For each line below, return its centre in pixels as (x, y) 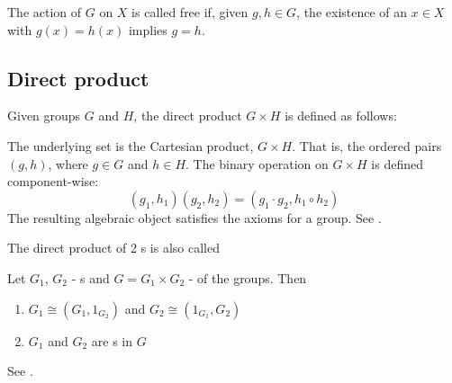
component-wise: (53, 181)
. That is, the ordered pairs (367, 145)
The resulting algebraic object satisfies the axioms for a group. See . (194, 217)
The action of (45, 12)
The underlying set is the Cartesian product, (131, 145)
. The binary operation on (257, 163)
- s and (90, 277)
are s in (112, 340)
